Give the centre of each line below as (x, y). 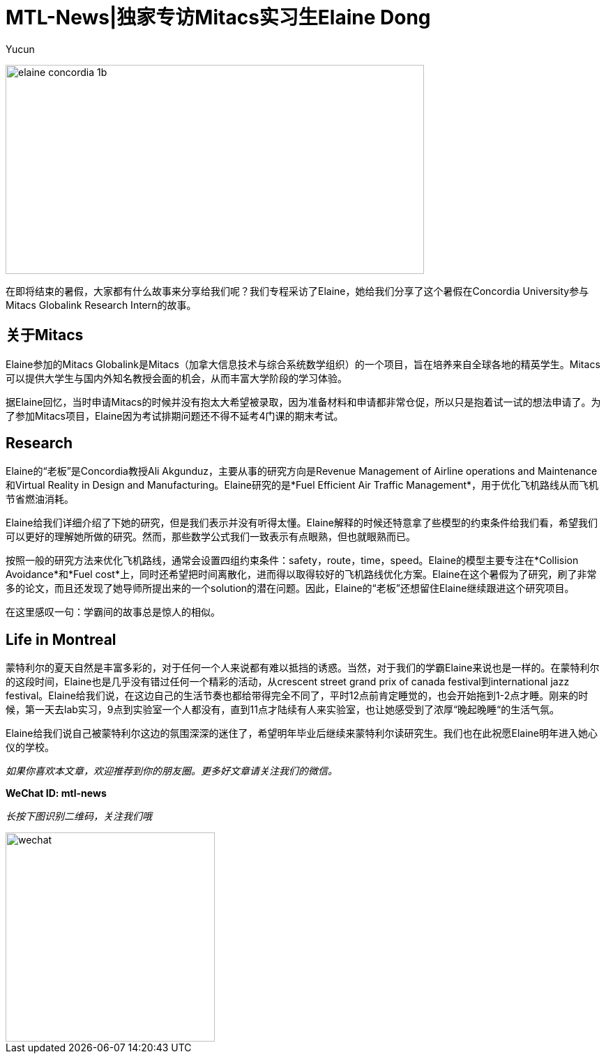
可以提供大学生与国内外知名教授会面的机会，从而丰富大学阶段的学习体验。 (176, 378)
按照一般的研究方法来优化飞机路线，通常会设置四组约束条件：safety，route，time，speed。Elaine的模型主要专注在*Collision (292, 561)
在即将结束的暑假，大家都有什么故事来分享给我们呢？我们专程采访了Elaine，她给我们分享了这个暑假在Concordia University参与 (297, 291)
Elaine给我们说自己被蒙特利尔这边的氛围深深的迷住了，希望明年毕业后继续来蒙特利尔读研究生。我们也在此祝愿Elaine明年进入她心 (302, 733)
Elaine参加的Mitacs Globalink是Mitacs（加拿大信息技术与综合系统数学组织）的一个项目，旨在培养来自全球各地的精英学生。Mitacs (303, 364)
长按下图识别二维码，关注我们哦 (79, 816)
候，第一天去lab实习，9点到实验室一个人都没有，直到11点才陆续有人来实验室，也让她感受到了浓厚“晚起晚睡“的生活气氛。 (283, 710)
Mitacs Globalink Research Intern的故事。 (101, 305)
